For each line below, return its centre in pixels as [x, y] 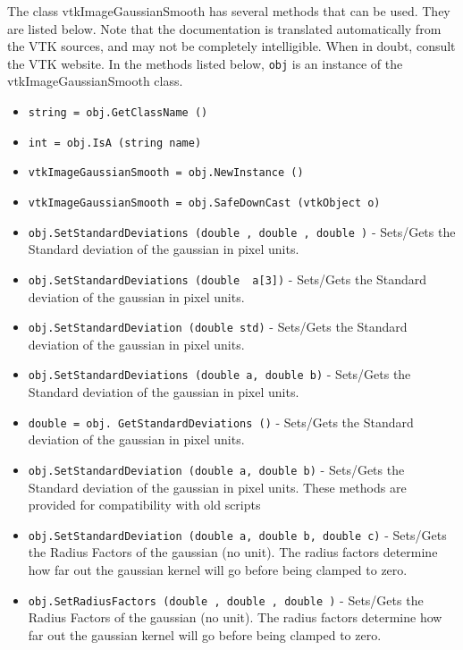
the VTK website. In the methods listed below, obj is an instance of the [205, 63]
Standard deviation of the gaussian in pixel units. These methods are [217, 487]
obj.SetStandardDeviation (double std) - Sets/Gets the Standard [218, 327]
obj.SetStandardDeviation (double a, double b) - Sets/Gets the [216, 469]
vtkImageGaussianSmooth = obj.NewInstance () [166, 173]
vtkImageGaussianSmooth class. [95, 81]
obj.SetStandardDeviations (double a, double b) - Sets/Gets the [219, 374]
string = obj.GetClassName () [118, 113]
